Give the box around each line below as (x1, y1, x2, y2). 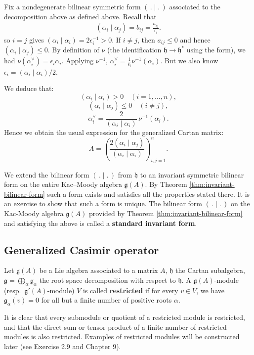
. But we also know (160, 55, 218, 66)
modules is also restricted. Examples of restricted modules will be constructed (4, 331, 240, 342)
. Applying (61, 55, 94, 66)
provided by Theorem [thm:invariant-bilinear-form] (88, 208, 243, 219)
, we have (196, 285, 225, 295)
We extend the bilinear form (4, 169, 89, 179)
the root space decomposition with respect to (39, 275, 176, 285)
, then (137, 34, 155, 44)
